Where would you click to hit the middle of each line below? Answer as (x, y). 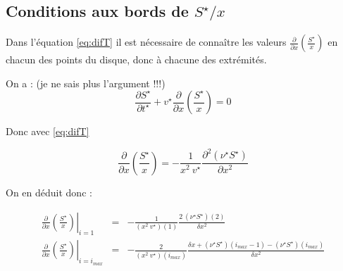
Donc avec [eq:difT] (48, 131)
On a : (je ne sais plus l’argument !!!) (86, 83)
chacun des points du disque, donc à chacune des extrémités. (136, 59)
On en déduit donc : (49, 192)
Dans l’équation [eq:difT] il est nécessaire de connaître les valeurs (146, 42)
